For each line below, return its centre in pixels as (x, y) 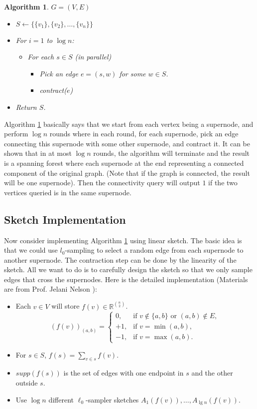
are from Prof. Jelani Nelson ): (51, 289)
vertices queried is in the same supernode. (68, 192)
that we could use (31, 250)
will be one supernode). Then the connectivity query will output (102, 183)
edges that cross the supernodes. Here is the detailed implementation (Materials (126, 279)
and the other (212, 373)
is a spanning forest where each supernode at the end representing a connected (124, 163)
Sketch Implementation (65, 219)
